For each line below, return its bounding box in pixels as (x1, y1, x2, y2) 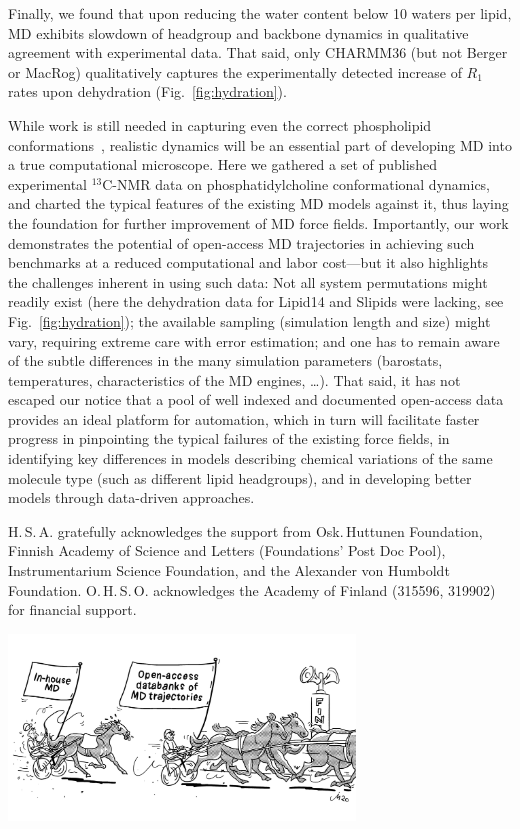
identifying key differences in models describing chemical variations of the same (8, 448, 493, 469)
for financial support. (8, 599, 137, 620)
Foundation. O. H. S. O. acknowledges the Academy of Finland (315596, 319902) (8, 579, 496, 600)
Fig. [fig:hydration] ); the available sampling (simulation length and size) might (8, 310, 491, 331)
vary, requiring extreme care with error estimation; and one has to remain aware (8, 330, 500, 351)
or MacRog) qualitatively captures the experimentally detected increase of (8, 61, 462, 82)
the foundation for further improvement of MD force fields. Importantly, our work (8, 212, 509, 233)
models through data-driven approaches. (8, 487, 255, 508)
